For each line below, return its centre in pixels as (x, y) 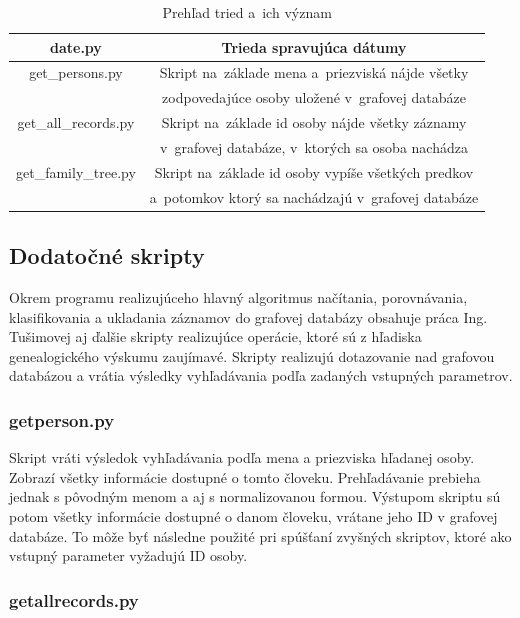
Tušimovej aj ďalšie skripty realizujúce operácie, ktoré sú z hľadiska (215, 336)
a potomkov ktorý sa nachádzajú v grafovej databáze (314, 196)
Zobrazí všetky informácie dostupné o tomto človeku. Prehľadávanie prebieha (245, 476)
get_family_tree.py (76, 171)
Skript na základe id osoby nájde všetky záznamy (314, 122)
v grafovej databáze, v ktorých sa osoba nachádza (314, 146)
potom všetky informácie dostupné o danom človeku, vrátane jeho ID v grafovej (253, 515)
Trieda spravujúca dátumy (314, 46)
